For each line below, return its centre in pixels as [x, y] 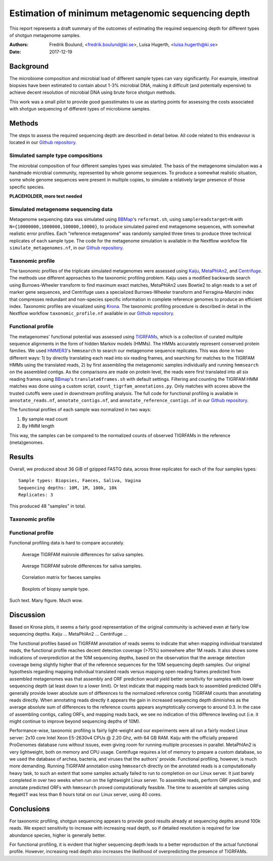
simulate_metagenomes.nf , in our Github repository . [66, 248]
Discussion [27, 615]
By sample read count [45, 419]
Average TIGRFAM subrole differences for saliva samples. [82, 566]
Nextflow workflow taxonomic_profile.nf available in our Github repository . [92, 314]
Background [29, 66]
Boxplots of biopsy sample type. [56, 589]
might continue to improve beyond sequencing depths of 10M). [75, 721]
